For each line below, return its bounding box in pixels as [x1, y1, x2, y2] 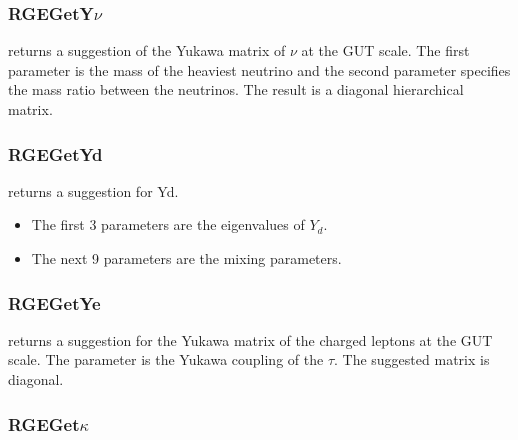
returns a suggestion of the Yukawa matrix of [8, 40, 286, 61]
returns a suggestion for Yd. [8, 180, 179, 201]
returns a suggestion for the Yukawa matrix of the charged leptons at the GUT [8, 329, 493, 350]
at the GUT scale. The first [301, 40, 470, 61]
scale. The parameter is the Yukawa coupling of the [8, 349, 324, 370]
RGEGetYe [8, 290, 101, 315]
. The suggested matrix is [334, 349, 490, 370]
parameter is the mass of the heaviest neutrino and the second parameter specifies [8, 59, 511, 80]
